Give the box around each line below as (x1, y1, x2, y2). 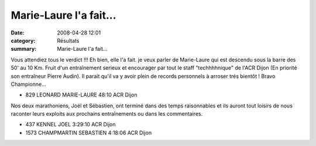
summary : (11, 46, 37, 53)
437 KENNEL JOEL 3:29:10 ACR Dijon (25, 121, 116, 128)
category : (11, 37, 36, 44)
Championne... (11, 81, 46, 88)
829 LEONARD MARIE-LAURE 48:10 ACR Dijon (25, 91, 138, 99)
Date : (11, 29, 25, 36)
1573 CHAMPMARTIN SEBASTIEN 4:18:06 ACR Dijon (25, 129, 152, 136)
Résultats (57, 37, 80, 44)
